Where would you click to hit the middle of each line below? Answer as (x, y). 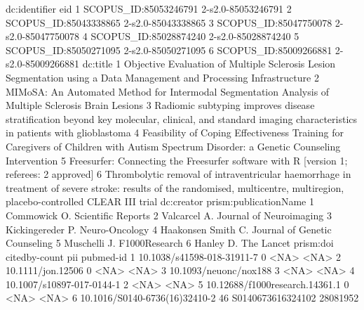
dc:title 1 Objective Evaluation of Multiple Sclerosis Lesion (209, 64)
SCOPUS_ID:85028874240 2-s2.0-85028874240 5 (195, 36)
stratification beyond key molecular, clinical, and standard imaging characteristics (182, 118)
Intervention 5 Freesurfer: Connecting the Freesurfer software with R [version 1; (177, 160)
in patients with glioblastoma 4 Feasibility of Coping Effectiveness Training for (175, 133)
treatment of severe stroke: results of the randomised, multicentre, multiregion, (175, 187)
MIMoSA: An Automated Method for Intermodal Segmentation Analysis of (168, 91)
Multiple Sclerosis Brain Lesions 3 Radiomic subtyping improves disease (160, 105)
